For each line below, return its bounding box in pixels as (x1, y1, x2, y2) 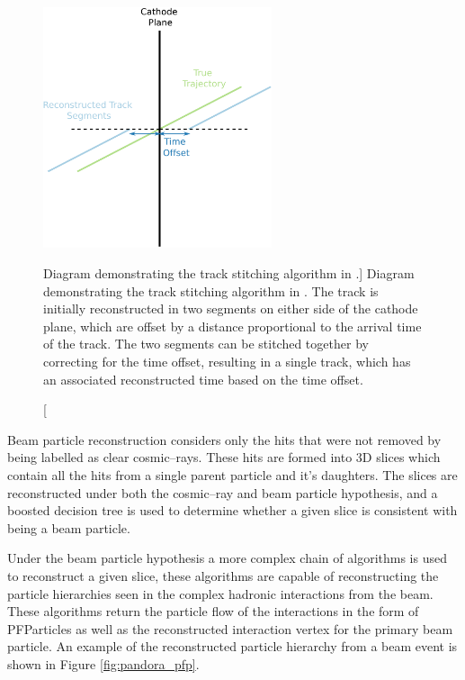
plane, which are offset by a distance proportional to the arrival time (43, 316, 422, 335)
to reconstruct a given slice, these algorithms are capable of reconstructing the (7, 566, 439, 585)
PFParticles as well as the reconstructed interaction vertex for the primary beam (7, 619, 453, 638)
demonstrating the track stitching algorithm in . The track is (43, 281, 379, 300)
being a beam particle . (7, 518, 130, 537)
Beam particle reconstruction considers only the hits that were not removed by (7, 430, 442, 449)
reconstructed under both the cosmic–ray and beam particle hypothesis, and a (7, 483, 438, 502)
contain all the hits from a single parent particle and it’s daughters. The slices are (7, 466, 458, 484)
